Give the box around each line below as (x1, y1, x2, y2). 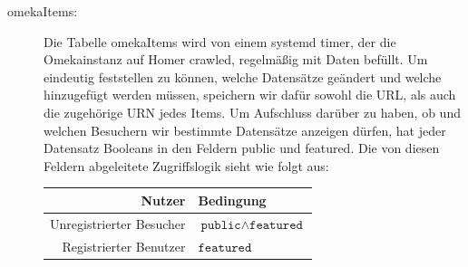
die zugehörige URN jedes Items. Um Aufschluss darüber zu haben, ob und (44, 102, 461, 121)
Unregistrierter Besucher (50, 214, 186, 233)
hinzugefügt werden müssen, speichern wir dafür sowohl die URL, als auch (44, 85, 456, 104)
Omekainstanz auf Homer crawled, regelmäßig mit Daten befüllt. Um (44, 50, 428, 69)
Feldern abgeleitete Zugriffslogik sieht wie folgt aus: (44, 156, 329, 175)
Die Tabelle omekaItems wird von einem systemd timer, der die (44, 32, 396, 51)
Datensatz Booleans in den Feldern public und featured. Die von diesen (44, 138, 440, 157)
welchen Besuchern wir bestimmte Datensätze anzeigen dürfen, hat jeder (44, 120, 446, 139)
